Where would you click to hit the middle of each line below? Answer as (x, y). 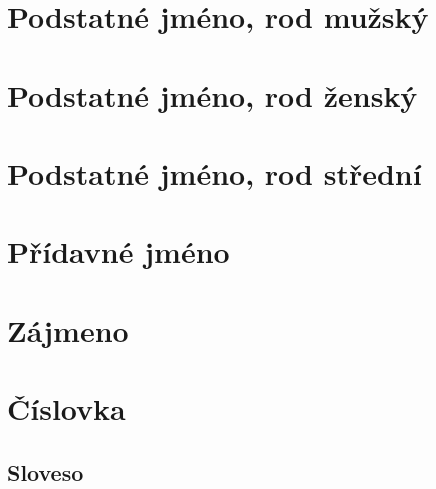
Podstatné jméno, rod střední (214, 172)
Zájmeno (68, 329)
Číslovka (66, 408)
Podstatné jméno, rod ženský (212, 94)
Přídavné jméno (118, 251)
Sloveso (45, 471)
